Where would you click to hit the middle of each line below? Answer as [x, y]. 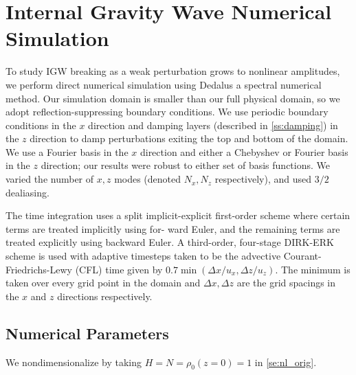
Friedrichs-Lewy [39, 269]
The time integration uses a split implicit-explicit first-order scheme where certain [178, 215]
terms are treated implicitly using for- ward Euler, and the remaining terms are [173, 228]
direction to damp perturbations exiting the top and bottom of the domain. [189, 138]
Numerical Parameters [87, 333]
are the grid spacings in [286, 283]
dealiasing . [27, 192]
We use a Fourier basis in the [67, 151]
